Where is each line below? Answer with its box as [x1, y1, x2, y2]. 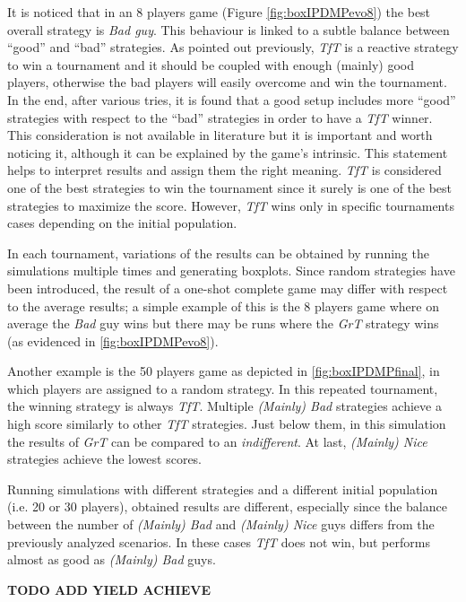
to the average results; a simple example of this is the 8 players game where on [7, 296, 439, 315]
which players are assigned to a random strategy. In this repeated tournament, [7, 379, 438, 397]
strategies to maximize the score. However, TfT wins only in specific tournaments [7, 196, 454, 214]
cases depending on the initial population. [7, 214, 237, 232]
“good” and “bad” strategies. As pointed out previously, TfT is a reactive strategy [7, 38, 459, 57]
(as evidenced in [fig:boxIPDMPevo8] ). [7, 331, 219, 350]
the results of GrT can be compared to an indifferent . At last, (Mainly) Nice [7, 432, 427, 450]
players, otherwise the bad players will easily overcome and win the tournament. [7, 73, 447, 92]
